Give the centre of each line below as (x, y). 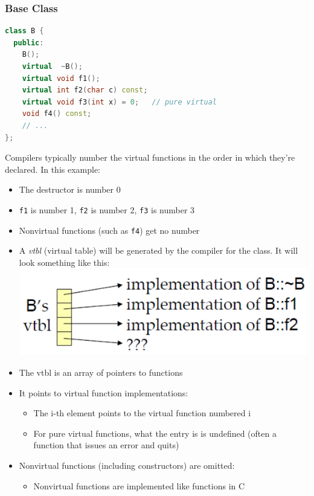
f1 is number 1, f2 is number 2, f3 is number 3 (107, 209)
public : (29, 43)
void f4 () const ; (57, 114)
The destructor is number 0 (70, 189)
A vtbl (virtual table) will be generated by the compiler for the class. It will (159, 250)
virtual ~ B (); (52, 66)
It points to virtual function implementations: (104, 392)
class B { (24, 31)
